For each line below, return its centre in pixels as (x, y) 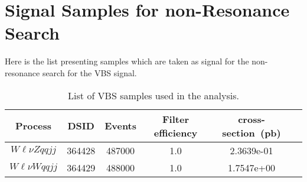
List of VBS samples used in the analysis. (153, 95)
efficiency (176, 132)
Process (34, 126)
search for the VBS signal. (89, 72)
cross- (252, 119)
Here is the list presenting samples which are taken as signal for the (127, 61)
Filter (176, 119)
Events (121, 126)
